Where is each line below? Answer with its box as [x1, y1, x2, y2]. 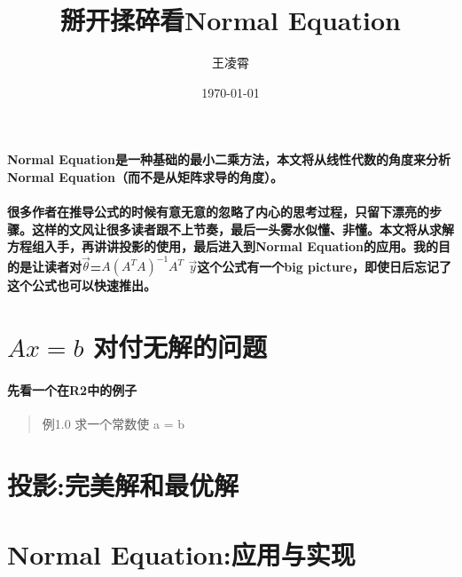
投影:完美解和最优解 [7, 466, 239, 502]
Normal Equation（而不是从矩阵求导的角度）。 [7, 167, 283, 186]
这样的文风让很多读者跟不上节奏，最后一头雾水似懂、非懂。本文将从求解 [31, 219, 454, 238]
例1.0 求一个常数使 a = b [42, 415, 185, 433]
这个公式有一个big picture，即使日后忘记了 [197, 257, 451, 275]
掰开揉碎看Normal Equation [60, 2, 401, 38]
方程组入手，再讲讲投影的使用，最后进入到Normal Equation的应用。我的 [7, 237, 438, 256]
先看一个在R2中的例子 [7, 380, 137, 399]
